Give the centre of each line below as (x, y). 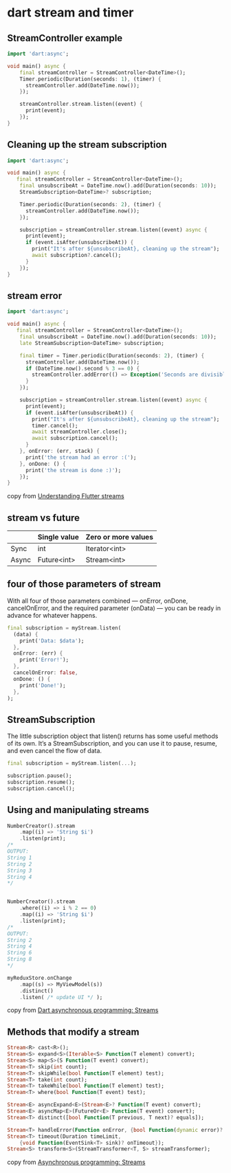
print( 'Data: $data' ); (52, 640)
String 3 (20, 871)
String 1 (20, 858)
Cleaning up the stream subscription (87, 145)
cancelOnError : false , (46, 673)
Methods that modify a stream (73, 1032)
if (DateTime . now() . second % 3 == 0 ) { (82, 368)
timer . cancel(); (55, 425)
